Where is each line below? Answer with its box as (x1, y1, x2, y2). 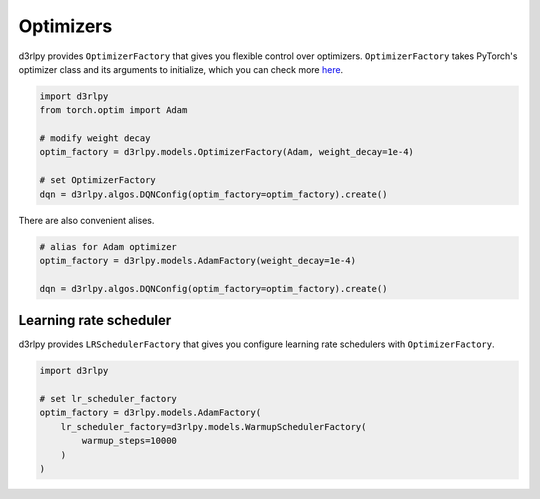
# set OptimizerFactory (39, 175, 157, 186)
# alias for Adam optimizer (39, 241, 177, 252)
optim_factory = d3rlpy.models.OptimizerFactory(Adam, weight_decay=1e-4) (39, 146, 415, 158)
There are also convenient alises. (18, 214, 155, 226)
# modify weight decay (39, 133, 151, 144)
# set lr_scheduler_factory (39, 393, 177, 405)
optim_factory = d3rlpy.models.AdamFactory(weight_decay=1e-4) (39, 255, 357, 267)
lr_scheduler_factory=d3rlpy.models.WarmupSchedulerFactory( (60, 421, 367, 432)
